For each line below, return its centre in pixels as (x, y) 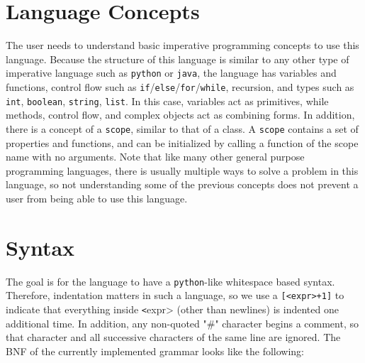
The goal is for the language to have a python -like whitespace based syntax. (170, 281)
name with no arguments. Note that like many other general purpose (155, 157)
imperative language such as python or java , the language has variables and (171, 73)
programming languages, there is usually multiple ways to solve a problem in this (182, 170)
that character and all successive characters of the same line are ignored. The (173, 337)
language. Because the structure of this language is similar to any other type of (178, 59)
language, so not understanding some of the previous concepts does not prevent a (182, 184)
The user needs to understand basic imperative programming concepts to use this (182, 45)
